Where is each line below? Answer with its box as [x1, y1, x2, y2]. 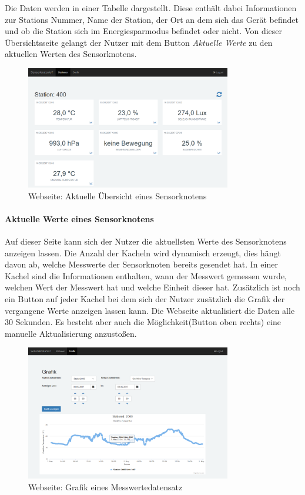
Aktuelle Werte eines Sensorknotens [5, 212, 154, 225]
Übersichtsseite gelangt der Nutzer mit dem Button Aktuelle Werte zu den [5, 36, 273, 48]
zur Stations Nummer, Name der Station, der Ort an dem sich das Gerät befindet [5, 13, 299, 25]
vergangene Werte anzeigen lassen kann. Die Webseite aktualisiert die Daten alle [5, 304, 295, 316]
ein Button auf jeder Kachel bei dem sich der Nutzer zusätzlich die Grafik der [5, 292, 285, 305]
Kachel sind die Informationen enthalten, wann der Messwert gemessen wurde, [5, 269, 287, 282]
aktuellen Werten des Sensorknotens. [5, 48, 137, 60]
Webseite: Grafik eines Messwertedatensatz [28, 480, 183, 493]
